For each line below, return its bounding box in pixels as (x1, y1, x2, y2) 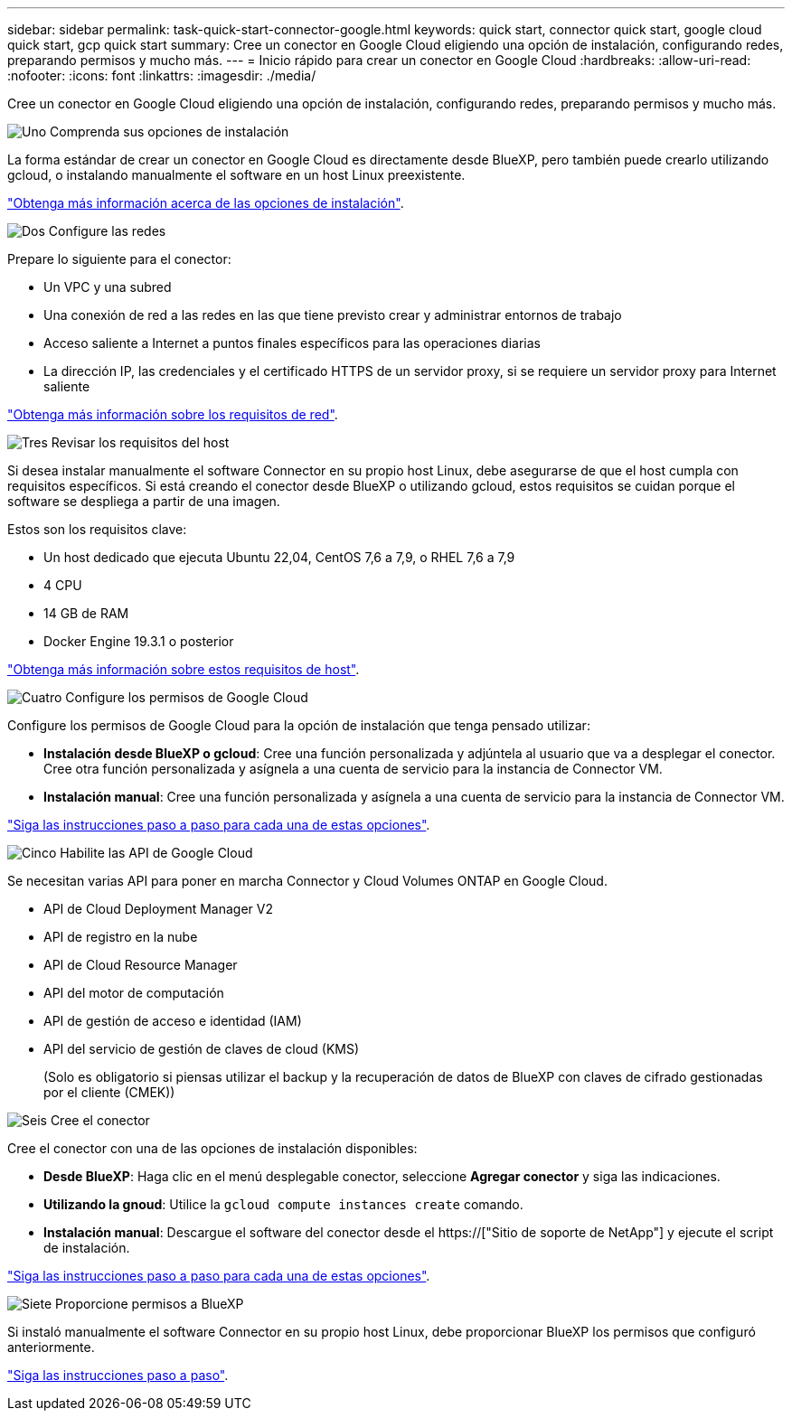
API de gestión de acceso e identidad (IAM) (43, 1013, 302, 1028)
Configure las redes (48, 223, 166, 239)
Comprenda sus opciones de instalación (50, 124, 289, 139)
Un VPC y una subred (43, 279, 172, 295)
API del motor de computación (43, 985, 224, 1000)
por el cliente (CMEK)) (43, 1085, 175, 1100)
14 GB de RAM (43, 606, 129, 621)
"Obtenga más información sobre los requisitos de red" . (7, 407, 338, 422)
